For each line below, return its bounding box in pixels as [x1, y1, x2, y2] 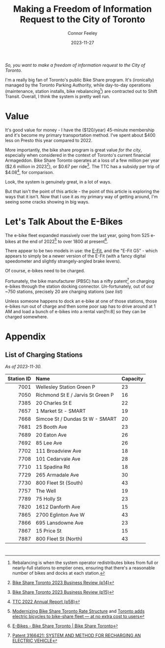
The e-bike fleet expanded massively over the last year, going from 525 [5, 232, 150, 238]
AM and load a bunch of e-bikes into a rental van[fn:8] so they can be [5, 309, 146, 315]
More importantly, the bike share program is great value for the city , [5, 147, 142, 153]
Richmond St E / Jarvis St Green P [36, 392, 114, 399]
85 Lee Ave [36, 440, 62, 446]
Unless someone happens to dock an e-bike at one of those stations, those [5, 298, 157, 304]
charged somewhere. [5, 314, 48, 320]
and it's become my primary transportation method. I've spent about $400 [5, 132, 156, 138]
